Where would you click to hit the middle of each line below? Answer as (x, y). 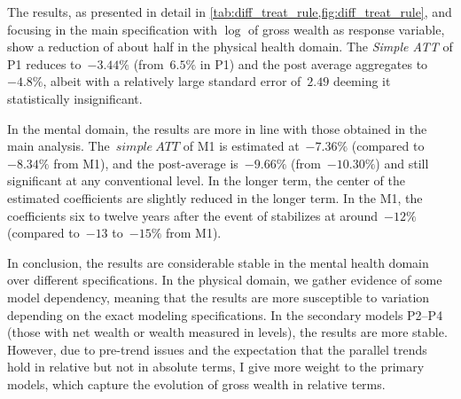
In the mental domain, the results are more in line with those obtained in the (217, 128)
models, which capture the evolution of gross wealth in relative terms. (196, 383)
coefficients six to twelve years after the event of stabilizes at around (193, 215)
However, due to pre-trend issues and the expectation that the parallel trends (217, 349)
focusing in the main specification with (113, 29)
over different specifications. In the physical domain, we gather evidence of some (225, 280)
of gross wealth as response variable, (346, 29)
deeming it (362, 81)
